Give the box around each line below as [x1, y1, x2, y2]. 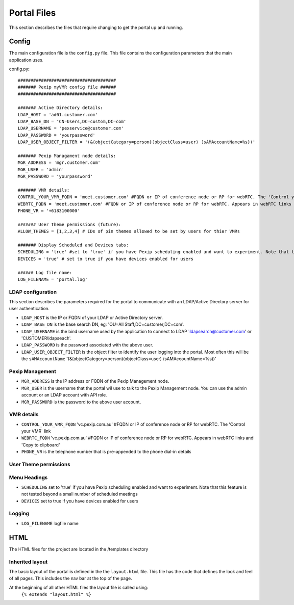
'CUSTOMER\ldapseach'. [21, 335, 72, 341]
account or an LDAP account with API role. [21, 392, 107, 398]
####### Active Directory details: [18, 105, 103, 110]
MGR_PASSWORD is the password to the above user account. [21, 399, 141, 405]
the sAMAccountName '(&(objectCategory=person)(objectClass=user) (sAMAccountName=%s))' [21, 356, 217, 362]
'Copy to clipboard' [21, 442, 60, 447]
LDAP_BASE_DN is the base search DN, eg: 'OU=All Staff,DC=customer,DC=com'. [21, 321, 185, 327]
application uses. [9, 57, 44, 63]
